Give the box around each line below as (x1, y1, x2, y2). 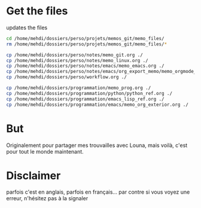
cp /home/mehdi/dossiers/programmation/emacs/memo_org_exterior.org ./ (6, 102, 188, 108)
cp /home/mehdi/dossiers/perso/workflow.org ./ (6, 74, 127, 80)
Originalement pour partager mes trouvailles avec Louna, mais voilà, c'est (6, 142, 188, 149)
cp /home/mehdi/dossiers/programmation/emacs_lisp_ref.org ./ (6, 96, 165, 102)
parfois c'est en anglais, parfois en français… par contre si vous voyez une (6, 188, 190, 195)
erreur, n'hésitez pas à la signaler (6, 195, 89, 202)
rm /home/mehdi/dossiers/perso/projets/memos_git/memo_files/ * (6, 41, 167, 47)
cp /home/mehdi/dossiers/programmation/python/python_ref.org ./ (6, 90, 172, 96)
